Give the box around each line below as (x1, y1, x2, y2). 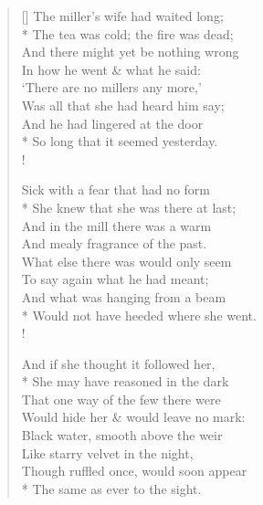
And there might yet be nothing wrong (21, 42, 239, 61)
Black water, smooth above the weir (21, 426, 223, 445)
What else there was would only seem (21, 251, 232, 270)
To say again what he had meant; (21, 269, 209, 289)
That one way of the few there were (21, 389, 221, 408)
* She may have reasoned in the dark (21, 372, 229, 391)
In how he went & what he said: (21, 59, 201, 79)
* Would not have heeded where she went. (21, 305, 257, 324)
